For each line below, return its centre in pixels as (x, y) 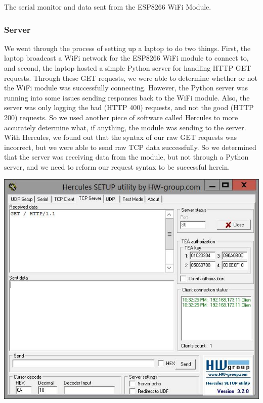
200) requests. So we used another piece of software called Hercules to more (121, 117)
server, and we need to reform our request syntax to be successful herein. (117, 166)
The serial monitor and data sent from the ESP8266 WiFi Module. (108, 7)
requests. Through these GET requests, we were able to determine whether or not (131, 78)
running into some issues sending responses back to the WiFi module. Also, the (127, 97)
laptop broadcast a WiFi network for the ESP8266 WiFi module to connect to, (126, 58)
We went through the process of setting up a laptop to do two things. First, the (127, 48)
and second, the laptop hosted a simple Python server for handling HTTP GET (128, 68)
